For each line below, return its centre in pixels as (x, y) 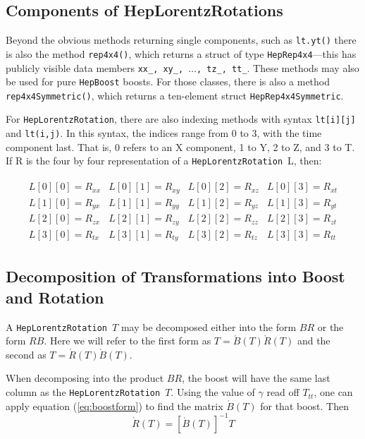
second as (26, 354)
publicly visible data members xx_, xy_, (95, 67)
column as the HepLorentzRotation (83, 392)
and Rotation (55, 297)
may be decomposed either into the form (209, 326)
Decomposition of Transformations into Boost (175, 276)
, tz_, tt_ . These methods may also (278, 67)
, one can (333, 392)
